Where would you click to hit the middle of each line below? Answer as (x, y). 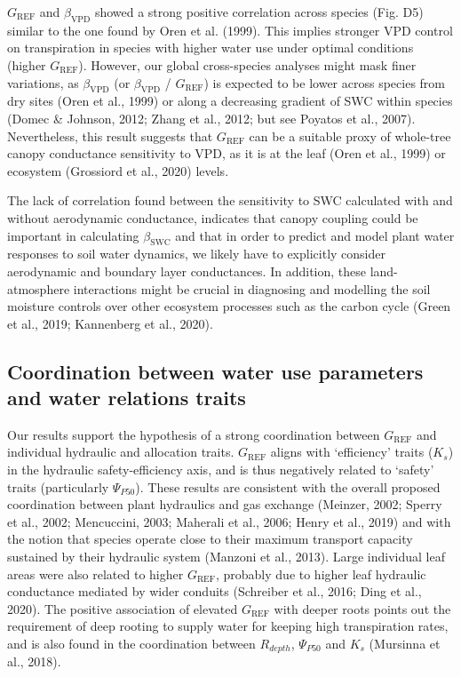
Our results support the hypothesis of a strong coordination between (194, 434)
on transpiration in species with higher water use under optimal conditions (211, 48)
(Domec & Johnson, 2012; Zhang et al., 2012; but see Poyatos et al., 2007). (211, 118)
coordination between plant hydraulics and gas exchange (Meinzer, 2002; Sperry (225, 504)
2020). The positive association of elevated (123, 608)
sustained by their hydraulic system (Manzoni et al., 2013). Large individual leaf (226, 557)
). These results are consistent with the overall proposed (288, 486)
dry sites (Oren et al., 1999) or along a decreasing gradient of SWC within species (230, 101)
